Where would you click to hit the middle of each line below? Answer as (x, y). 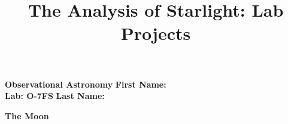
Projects (156, 33)
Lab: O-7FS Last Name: (55, 96)
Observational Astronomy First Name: (86, 84)
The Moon (27, 115)
